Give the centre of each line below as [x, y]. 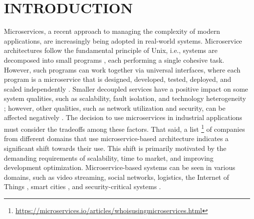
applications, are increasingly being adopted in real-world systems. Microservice [123, 40]
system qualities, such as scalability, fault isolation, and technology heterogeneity [125, 98]
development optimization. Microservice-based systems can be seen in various [120, 167]
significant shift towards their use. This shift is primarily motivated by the [115, 148]
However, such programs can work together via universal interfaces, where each [122, 69]
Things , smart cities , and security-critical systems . [83, 186]
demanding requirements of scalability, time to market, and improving [109, 158]
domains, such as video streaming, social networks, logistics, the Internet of [116, 177]
